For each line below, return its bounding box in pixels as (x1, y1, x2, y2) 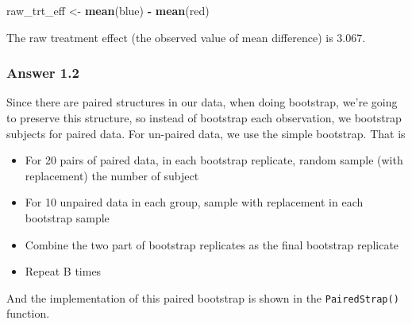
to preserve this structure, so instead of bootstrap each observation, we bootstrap (6, 110, 402, 125)
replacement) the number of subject (25, 167, 199, 183)
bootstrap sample (25, 209, 110, 226)
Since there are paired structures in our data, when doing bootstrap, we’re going (6, 94, 398, 110)
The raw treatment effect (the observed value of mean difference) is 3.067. (6, 29, 366, 45)
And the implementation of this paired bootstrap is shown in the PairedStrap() (6, 289, 399, 306)
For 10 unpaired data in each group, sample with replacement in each (25, 194, 364, 210)
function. (6, 305, 50, 322)
